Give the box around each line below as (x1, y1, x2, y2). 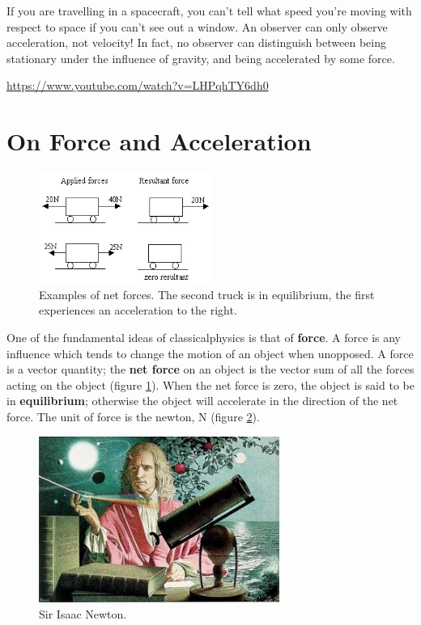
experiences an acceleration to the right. (39, 302, 237, 319)
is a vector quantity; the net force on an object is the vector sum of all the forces (6, 361, 415, 378)
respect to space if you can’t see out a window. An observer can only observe (6, 18, 388, 35)
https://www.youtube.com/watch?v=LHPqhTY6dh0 (6, 77, 269, 94)
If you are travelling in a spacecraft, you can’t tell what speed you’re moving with (6, 2, 412, 19)
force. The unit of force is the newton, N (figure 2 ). (6, 408, 260, 425)
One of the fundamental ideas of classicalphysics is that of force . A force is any (6, 329, 401, 346)
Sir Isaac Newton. (39, 605, 127, 622)
